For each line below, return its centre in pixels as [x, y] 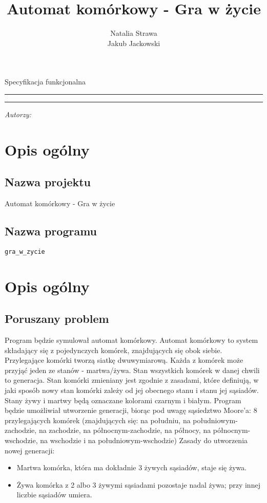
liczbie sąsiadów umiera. [54, 495]
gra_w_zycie [25, 251]
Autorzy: [18, 114]
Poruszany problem [57, 319]
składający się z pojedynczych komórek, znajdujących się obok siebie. [114, 350]
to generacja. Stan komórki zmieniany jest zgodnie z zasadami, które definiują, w [132, 380]
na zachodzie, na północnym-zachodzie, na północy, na [125, 430]
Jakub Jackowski [134, 43]
